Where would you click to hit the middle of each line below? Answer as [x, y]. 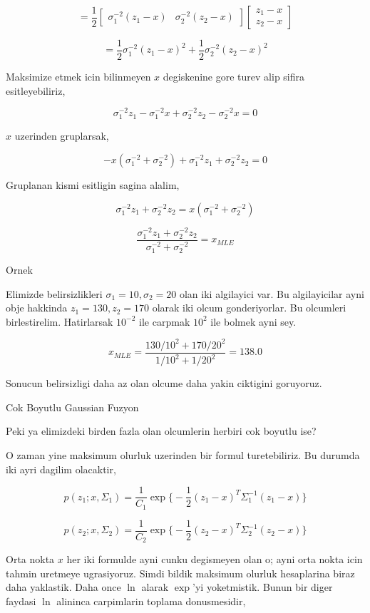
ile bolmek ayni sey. [253, 321]
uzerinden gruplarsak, [62, 136]
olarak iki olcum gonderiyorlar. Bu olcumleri [249, 308]
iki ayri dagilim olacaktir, [61, 469]
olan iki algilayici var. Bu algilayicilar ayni [272, 293]
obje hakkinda [37, 308]
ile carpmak [165, 321]
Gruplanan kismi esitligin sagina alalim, [93, 185]
